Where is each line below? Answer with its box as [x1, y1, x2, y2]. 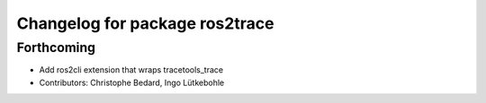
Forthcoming [16, 39, 96, 56]
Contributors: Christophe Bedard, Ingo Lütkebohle [39, 77, 225, 88]
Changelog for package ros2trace [16, 13, 274, 33]
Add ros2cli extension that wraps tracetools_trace [39, 64, 224, 75]
